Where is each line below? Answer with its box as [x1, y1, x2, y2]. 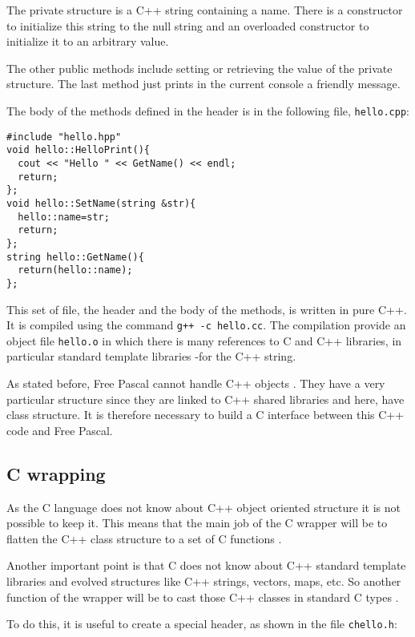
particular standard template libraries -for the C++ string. [6, 348, 296, 365]
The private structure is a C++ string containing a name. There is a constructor [6, 2, 403, 18]
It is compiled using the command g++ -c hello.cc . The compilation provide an [6, 316, 406, 333]
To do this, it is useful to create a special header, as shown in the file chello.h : [6, 615, 397, 632]
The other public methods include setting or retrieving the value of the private [6, 59, 393, 76]
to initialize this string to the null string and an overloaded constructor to [6, 17, 369, 34]
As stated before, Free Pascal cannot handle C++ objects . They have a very [6, 375, 385, 391]
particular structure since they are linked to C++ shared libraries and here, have [6, 390, 405, 407]
